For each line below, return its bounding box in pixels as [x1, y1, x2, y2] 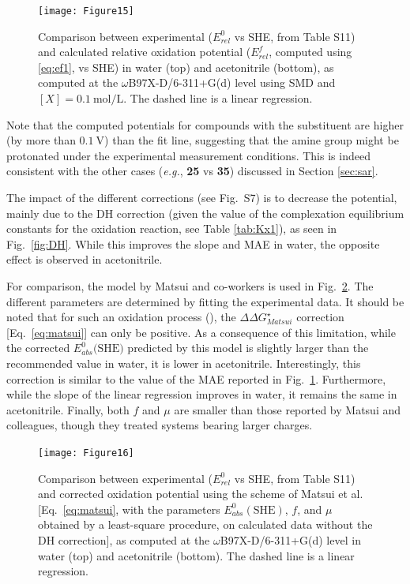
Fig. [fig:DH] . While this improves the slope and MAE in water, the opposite [6, 235, 380, 252]
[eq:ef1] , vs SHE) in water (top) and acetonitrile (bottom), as [38, 58, 334, 75]
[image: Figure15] [38, 6, 134, 17]
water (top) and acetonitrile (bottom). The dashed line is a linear [38, 547, 355, 563]
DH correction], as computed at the [38, 531, 210, 548]
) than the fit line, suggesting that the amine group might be [104, 132, 399, 148]
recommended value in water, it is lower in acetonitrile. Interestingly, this [6, 354, 361, 371]
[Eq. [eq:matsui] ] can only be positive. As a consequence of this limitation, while [6, 324, 396, 340]
